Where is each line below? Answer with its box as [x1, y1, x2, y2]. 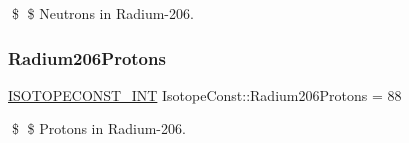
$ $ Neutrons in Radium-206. [11, 3, 194, 23]
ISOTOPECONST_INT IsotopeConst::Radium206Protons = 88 [8, 84, 402, 105]
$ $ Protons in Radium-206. [11, 118, 186, 139]
